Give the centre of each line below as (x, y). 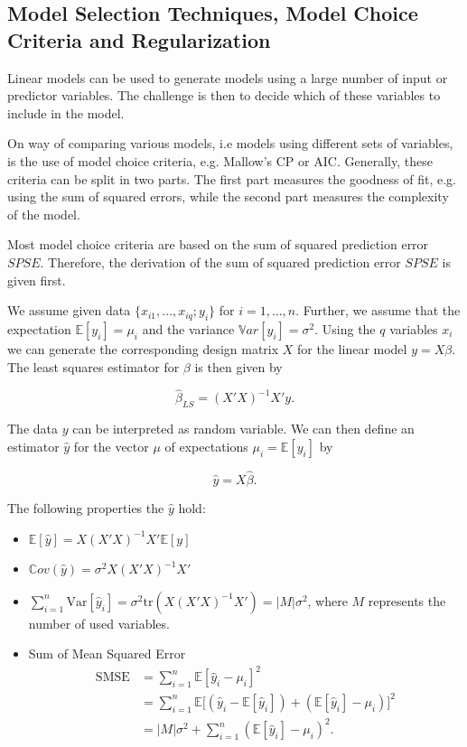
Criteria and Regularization (139, 39)
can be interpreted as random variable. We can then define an (243, 429)
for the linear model (352, 348)
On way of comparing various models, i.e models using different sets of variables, (230, 143)
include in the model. (66, 112)
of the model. (44, 214)
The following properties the (86, 507)
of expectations (206, 446)
